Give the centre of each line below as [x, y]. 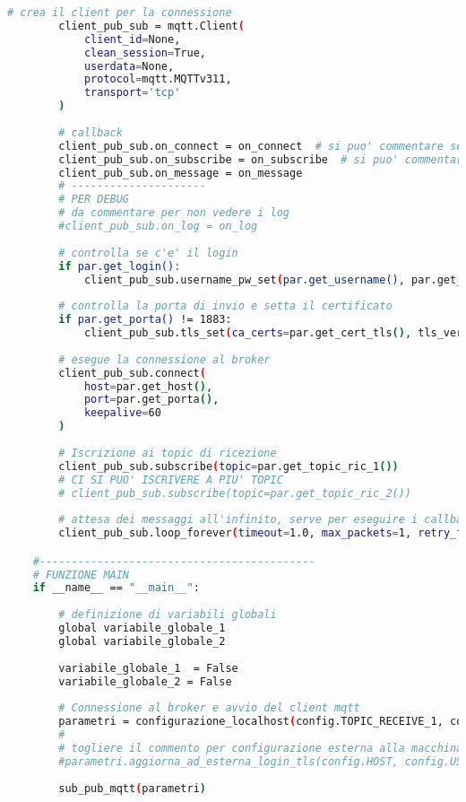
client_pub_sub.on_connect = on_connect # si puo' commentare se [261, 146]
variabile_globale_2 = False [145, 681]
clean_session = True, [145, 52]
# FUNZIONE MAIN [81, 575]
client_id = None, [132, 39]
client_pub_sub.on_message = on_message [181, 173]
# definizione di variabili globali [168, 615]
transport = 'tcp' [132, 93]
